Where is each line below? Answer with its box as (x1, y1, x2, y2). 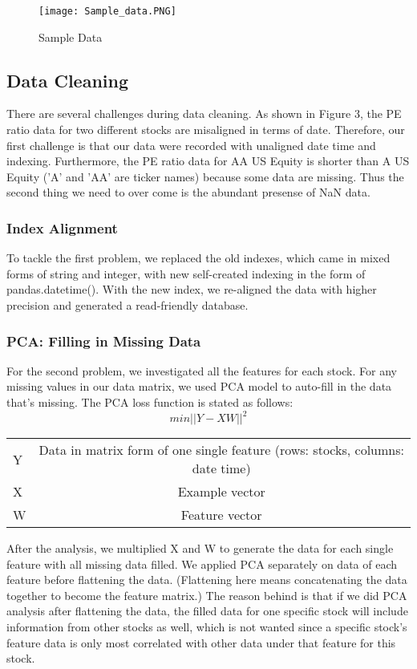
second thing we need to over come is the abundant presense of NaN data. (6, 184, 370, 201)
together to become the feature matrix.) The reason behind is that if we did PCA (6, 586, 407, 603)
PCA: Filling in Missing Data (6, 330, 201, 351)
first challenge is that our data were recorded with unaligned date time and (6, 136, 376, 153)
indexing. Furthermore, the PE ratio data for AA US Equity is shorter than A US (6, 152, 410, 169)
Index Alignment (6, 217, 118, 237)
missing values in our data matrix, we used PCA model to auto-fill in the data (6, 378, 392, 395)
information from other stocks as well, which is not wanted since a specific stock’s (6, 618, 407, 635)
